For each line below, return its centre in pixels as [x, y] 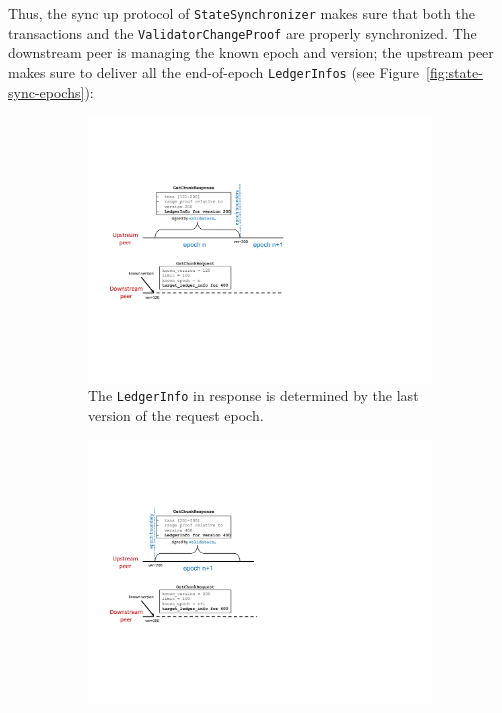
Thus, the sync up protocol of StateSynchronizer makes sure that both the [242, 13]
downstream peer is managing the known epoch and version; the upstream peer [251, 52]
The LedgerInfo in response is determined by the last [253, 395]
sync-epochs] [46, 91]
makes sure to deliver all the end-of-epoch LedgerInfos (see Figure [213, 71]
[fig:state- [454, 71]
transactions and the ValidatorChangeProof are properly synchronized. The [242, 32]
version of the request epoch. [176, 415]
